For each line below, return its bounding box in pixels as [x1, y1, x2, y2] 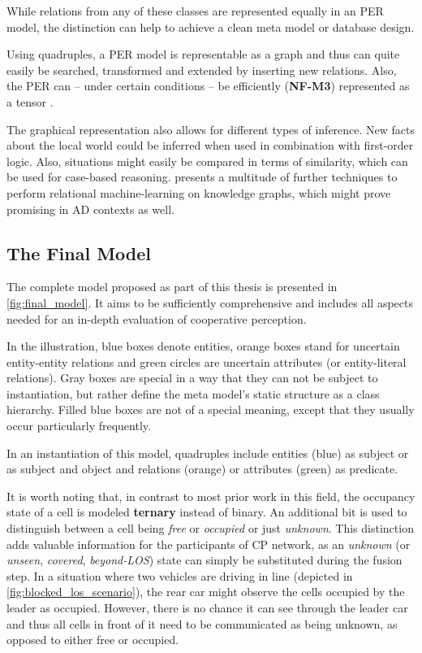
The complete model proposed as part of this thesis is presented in [6, 278, 338, 295]
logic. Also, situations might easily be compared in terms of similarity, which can [6, 152, 408, 169]
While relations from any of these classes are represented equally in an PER [6, 2, 384, 19]
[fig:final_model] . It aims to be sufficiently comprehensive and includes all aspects [6, 294, 413, 311]
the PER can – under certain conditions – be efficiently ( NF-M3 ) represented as [6, 77, 410, 94]
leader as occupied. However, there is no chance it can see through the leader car [6, 599, 408, 616]
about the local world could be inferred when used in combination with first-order [6, 137, 414, 154]
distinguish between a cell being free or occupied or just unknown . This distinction [6, 520, 414, 537]
